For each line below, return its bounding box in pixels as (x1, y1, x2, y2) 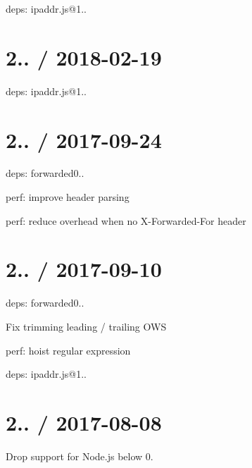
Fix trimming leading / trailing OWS (6, 319, 167, 333)
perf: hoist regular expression (6, 343, 131, 357)
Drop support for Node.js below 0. (6, 448, 153, 463)
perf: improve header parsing (6, 190, 130, 204)
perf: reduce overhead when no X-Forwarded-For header (6, 213, 246, 228)
